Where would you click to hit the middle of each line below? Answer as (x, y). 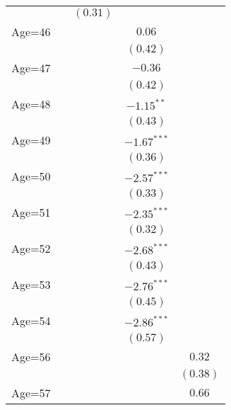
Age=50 (31, 176)
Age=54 (31, 320)
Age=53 (31, 284)
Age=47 (31, 68)
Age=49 (31, 140)
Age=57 (31, 393)
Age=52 (31, 248)
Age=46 (31, 32)
